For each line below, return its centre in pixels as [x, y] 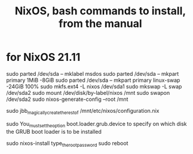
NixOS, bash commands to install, [100, 11]
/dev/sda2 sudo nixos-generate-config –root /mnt [67, 99]
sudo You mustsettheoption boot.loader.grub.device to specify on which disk [96, 124]
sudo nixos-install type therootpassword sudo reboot [67, 144]
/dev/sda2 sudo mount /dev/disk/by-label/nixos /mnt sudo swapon [88, 93]
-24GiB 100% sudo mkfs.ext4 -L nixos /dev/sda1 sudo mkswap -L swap [94, 86]
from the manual [100, 24]
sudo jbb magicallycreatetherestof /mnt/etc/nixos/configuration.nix [83, 111]
